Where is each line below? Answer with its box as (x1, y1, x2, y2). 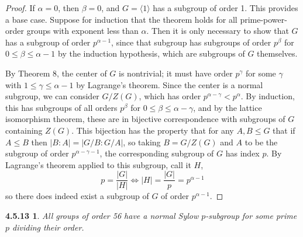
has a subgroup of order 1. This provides (153, 2, 298, 13)
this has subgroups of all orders (5, 101, 118, 113)
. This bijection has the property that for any (71, 124, 234, 136)
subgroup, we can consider (5, 90, 99, 102)
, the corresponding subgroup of (99, 147, 214, 159)
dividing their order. (12, 221, 84, 233)
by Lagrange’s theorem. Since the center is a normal (76, 78, 263, 90)
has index (225, 147, 260, 159)
